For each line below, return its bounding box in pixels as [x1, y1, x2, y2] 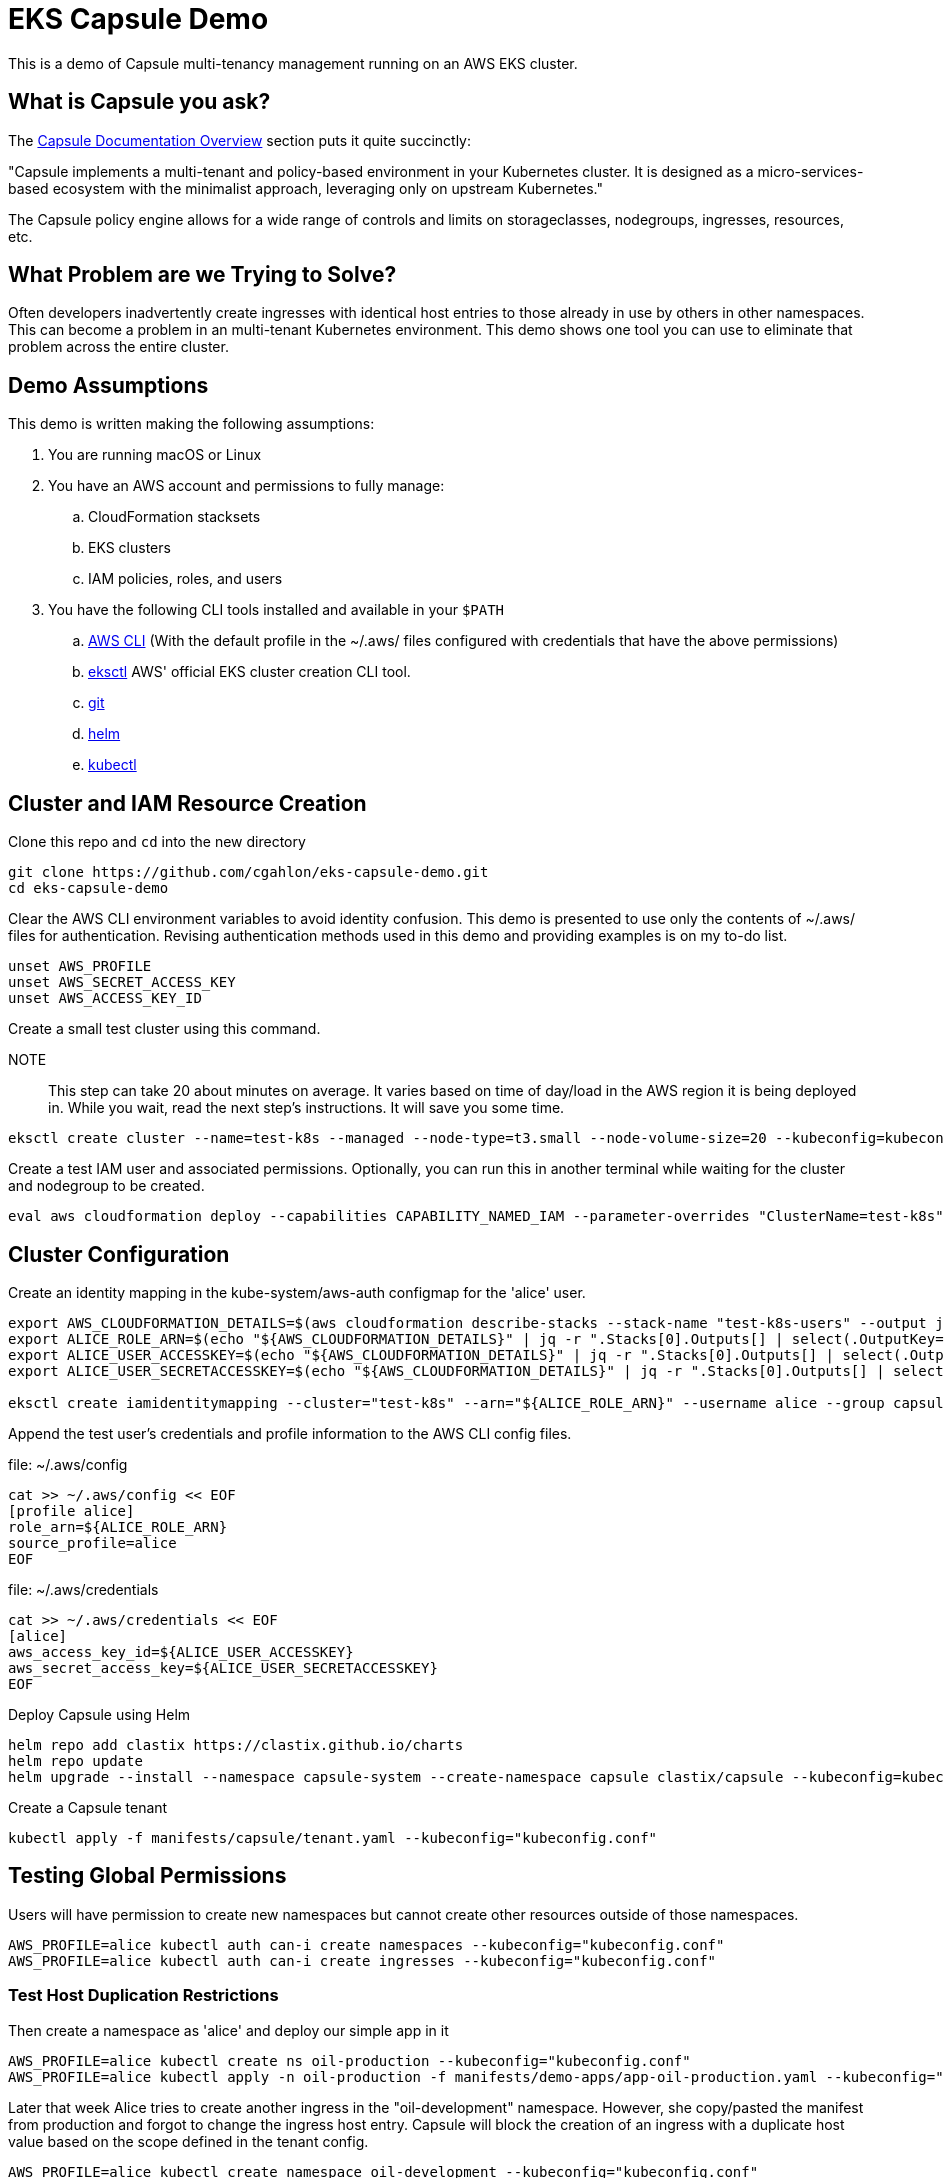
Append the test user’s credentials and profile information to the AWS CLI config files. [8, 1424, 572, 1442]
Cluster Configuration [8, 1241, 230, 1267]
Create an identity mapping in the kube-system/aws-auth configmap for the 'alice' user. [8, 1283, 586, 1301]
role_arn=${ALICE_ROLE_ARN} [8, 1518, 228, 1535]
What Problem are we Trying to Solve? [8, 262, 397, 288]
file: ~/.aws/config [8, 1455, 128, 1473]
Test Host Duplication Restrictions [8, 1985, 279, 2006]
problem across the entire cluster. [8, 338, 229, 356]
